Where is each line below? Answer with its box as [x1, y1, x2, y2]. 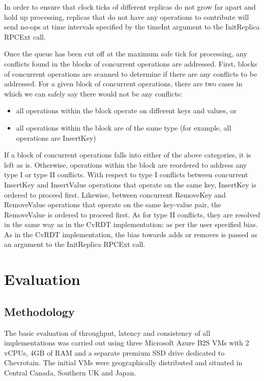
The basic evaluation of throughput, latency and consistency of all [4, 327, 211, 338]
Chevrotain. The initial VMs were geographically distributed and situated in [4, 357, 243, 368]
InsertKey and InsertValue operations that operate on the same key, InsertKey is [4, 179, 256, 189]
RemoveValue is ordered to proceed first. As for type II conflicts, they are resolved [4, 209, 260, 219]
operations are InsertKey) [16, 132, 96, 143]
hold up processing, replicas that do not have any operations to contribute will [4, 11, 249, 22]
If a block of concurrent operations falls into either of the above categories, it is [4, 149, 251, 160]
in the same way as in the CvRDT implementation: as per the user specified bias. [4, 219, 258, 230]
